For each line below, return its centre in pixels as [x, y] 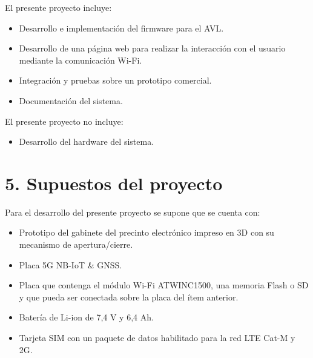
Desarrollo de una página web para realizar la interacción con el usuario [152, 48]
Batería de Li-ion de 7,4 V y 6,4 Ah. [86, 317]
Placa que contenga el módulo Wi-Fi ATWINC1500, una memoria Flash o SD [164, 285]
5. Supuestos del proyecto [114, 183]
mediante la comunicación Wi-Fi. [81, 60]
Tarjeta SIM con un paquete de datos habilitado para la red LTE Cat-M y [157, 338]
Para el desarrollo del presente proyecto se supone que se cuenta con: [133, 212]
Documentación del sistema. [71, 100]
